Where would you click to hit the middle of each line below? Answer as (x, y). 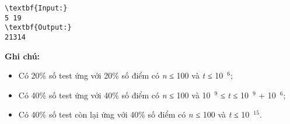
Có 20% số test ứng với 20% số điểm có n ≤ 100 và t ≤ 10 (121, 75)
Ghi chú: (22, 56)
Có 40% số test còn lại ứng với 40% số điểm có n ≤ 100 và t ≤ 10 (134, 114)
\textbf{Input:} (36, 8)
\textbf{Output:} (38, 28)
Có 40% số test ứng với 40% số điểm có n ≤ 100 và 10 (114, 95)
